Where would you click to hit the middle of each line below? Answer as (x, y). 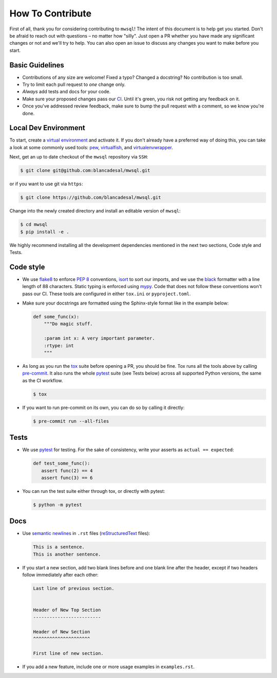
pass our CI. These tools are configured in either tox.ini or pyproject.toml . (106, 294)
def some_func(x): (56, 317)
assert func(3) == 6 (67, 478)
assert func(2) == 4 (67, 470)
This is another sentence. (67, 554)
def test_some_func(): (62, 463)
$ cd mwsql (34, 225)
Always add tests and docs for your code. (66, 92)
